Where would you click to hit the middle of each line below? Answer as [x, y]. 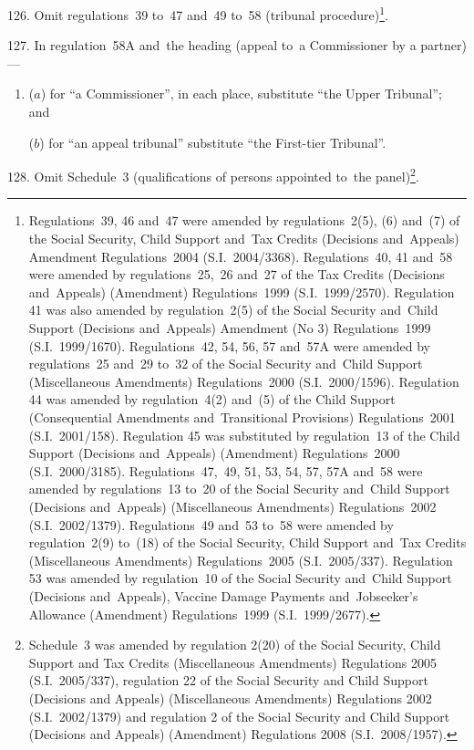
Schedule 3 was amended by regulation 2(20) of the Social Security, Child [235, 645]
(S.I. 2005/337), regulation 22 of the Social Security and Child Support [228, 680]
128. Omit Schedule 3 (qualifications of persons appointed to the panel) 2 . [213, 175]
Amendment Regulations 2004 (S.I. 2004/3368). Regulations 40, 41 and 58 [241, 256]
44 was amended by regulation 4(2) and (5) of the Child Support [212, 399]
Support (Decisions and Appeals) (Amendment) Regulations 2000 [214, 453]
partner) [443, 45]
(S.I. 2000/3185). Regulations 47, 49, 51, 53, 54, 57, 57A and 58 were [226, 470]
